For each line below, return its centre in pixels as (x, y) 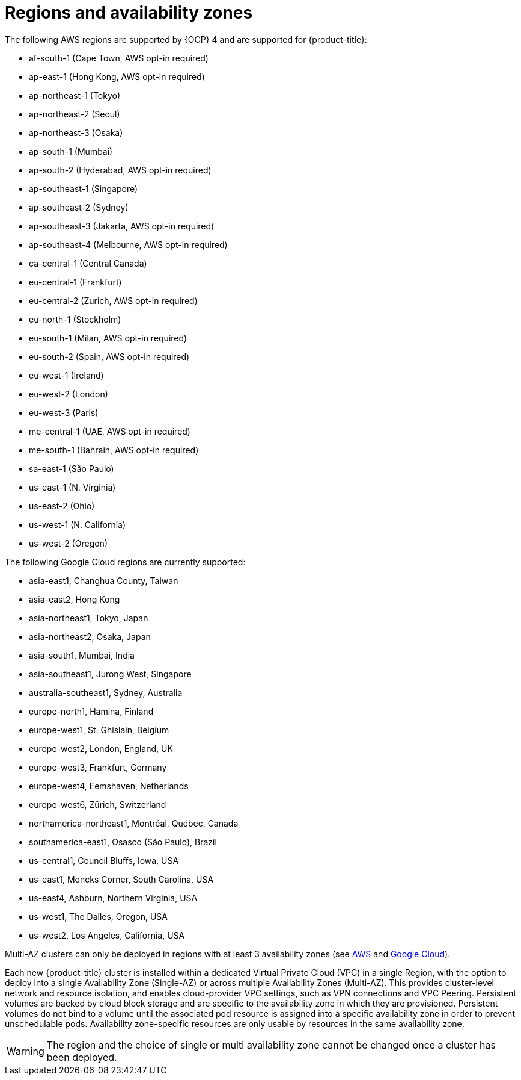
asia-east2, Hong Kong (75, 599)
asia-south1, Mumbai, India (82, 655)
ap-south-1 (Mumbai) (71, 151)
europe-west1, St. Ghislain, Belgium (99, 730)
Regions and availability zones (129, 13)
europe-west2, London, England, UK (101, 748)
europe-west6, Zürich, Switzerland (98, 804)
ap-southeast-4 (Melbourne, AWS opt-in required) (128, 244)
